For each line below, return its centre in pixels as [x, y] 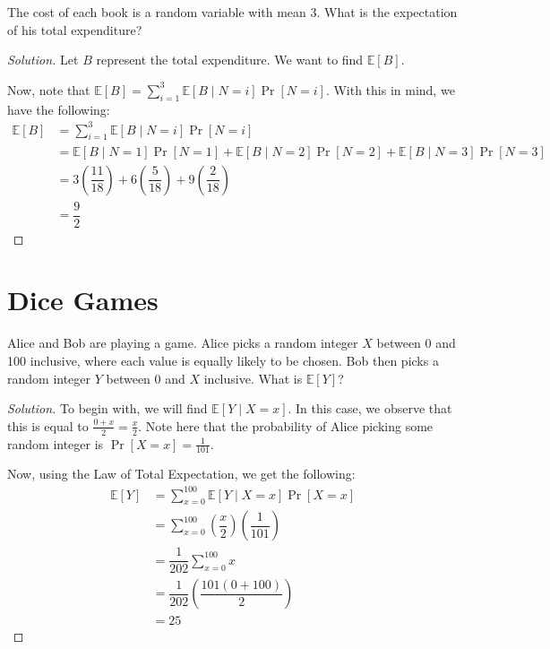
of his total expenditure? [75, 29]
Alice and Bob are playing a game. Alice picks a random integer [183, 343]
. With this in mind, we [390, 89]
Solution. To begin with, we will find [107, 408]
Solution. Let [43, 60]
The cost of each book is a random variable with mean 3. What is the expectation [232, 12]
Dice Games [83, 300]
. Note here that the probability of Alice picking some [286, 425]
